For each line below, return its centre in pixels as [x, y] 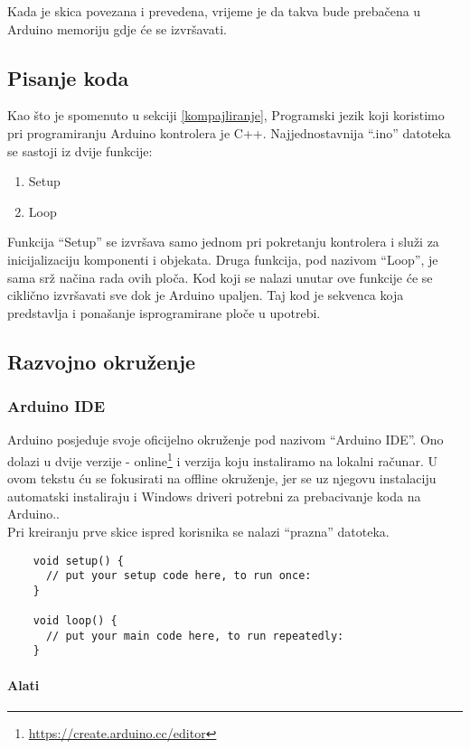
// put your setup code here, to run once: [179, 576]
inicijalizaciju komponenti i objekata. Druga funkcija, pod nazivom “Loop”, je [223, 259]
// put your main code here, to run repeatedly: [195, 636]
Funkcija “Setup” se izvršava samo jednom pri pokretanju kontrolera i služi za [223, 242]
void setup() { [78, 561]
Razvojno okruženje [102, 361]
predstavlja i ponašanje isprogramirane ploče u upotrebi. [164, 312]
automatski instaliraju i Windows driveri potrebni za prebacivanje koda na [214, 496]
